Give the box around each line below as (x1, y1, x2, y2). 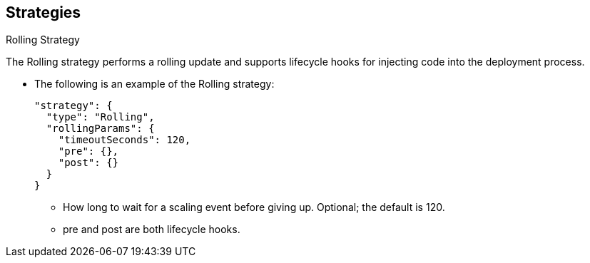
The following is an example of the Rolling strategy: (34, 78, 275, 91)
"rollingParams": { (46, 123, 155, 135)
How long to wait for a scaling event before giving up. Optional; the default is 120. (63, 201, 445, 214)
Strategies (6, 4, 81, 21)
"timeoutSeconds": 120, (58, 134, 191, 146)
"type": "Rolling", (46, 111, 155, 123)
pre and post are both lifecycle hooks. (63, 223, 240, 236)
